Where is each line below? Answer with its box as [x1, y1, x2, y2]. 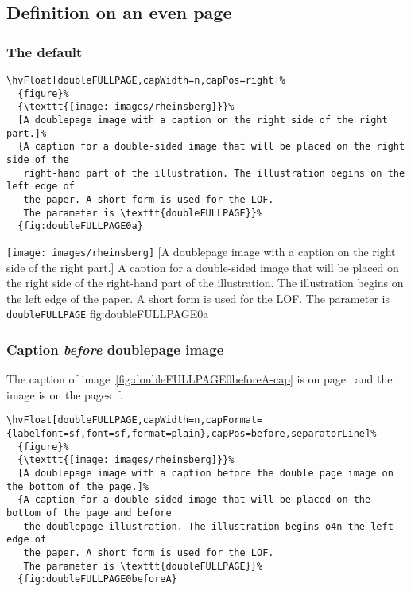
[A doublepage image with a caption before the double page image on [17, 468, 394, 479]
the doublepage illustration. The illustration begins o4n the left [23, 520, 394, 532]
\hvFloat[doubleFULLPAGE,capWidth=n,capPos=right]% [6, 75, 285, 86]
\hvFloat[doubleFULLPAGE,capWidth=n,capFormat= [6, 414, 263, 426]
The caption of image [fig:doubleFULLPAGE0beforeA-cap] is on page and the [6, 371, 393, 387]
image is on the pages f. [6, 386, 123, 402]
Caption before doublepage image [6, 339, 224, 359]
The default [6, 41, 83, 61]
